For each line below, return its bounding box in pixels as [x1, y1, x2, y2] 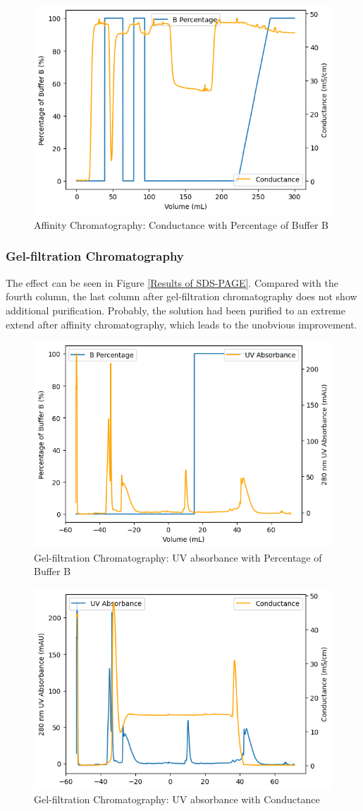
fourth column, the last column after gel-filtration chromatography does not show [6, 289, 357, 304]
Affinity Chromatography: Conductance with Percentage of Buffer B [34, 217, 329, 232]
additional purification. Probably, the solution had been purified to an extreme [6, 302, 345, 317]
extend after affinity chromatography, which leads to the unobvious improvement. [6, 316, 357, 331]
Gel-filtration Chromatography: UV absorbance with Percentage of [34, 550, 322, 564]
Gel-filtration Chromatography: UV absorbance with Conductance [34, 792, 320, 807]
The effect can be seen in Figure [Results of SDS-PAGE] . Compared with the [6, 275, 338, 290]
